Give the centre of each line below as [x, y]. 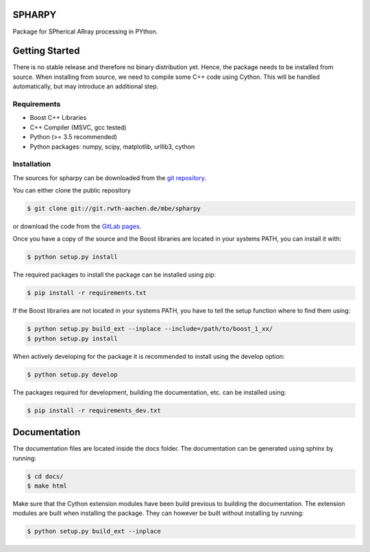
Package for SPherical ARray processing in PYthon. [85, 32]
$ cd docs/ [45, 476]
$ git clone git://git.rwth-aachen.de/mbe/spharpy [114, 209]
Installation [32, 164]
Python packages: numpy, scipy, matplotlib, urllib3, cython [112, 147]
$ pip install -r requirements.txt [87, 293]
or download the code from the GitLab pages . [77, 227]
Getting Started [46, 51]
